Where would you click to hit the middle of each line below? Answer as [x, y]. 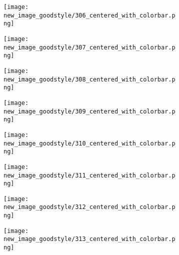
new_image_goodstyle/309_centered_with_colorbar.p [89, 111]
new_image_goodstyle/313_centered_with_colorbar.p [89, 239]
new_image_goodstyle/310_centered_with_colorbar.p [89, 143]
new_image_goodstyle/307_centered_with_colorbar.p [89, 47]
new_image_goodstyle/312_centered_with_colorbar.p [89, 207]
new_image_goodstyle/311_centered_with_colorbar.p [89, 175]
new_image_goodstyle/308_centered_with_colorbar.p [89, 79]
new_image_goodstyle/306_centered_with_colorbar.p [89, 15]
